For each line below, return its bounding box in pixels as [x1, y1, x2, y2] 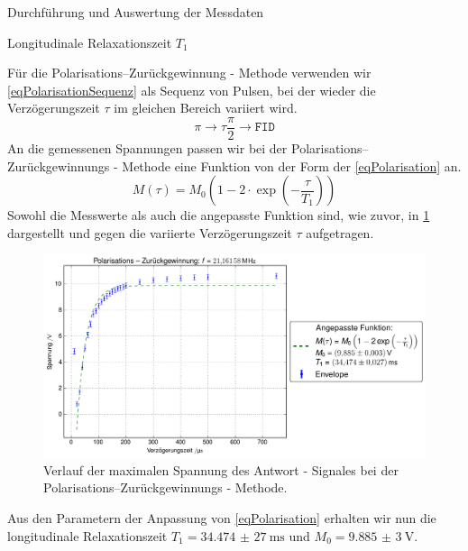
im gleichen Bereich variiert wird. [114, 98, 298, 117]
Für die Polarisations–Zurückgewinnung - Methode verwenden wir [7, 63, 372, 82]
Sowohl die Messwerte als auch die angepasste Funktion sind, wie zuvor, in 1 [7, 206, 430, 225]
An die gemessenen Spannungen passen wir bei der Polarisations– [7, 139, 369, 158]
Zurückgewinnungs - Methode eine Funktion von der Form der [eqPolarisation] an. [7, 156, 462, 175]
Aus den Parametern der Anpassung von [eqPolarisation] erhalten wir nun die [7, 509, 436, 528]
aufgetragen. [306, 223, 374, 242]
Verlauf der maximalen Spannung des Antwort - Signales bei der [43, 460, 399, 479]
